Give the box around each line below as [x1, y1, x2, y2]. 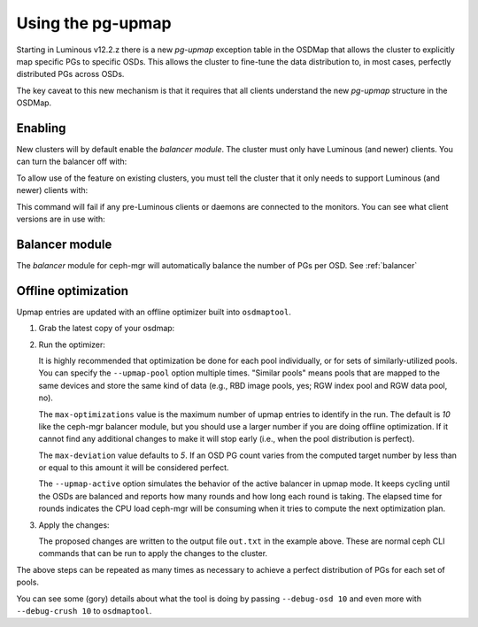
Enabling [16, 120, 66, 135]
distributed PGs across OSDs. [16, 69, 125, 80]
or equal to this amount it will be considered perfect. [38, 462, 229, 473]
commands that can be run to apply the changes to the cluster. [38, 548, 268, 559]
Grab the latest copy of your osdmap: [38, 323, 175, 334]
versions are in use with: [16, 213, 105, 224]
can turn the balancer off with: [16, 156, 127, 167]
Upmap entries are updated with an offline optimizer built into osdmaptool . [16, 306, 292, 317]
